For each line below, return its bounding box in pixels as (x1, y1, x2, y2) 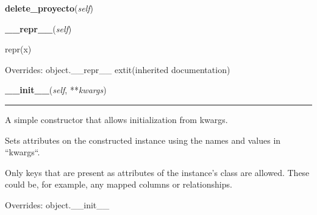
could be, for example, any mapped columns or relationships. (5, 178, 232, 191)
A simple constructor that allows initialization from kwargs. (5, 113, 228, 125)
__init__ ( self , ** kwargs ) (5, 83, 107, 96)
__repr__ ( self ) (5, 22, 72, 35)
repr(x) (5, 43, 32, 55)
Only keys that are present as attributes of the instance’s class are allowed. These (5, 166, 310, 178)
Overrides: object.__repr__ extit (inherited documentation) (5, 63, 230, 76)
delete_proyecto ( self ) (5, 2, 94, 14)
